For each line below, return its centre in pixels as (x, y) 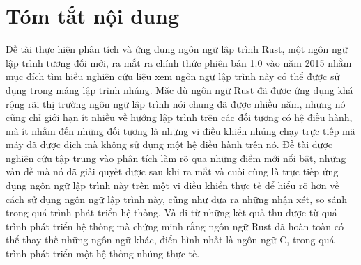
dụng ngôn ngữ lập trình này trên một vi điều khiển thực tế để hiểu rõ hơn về (172, 185)
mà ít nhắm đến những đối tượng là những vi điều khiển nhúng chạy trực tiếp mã (180, 130)
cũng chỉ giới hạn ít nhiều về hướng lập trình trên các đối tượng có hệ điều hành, (179, 117)
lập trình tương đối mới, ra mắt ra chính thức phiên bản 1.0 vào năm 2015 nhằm (179, 62)
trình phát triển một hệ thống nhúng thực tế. (103, 254)
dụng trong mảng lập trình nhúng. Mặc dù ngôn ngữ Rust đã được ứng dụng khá (179, 89)
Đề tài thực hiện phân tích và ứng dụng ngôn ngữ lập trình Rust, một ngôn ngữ (177, 49)
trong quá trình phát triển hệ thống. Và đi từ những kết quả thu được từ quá (171, 212)
